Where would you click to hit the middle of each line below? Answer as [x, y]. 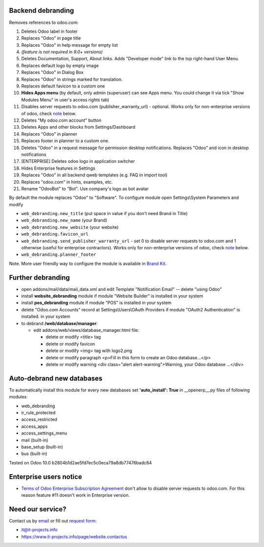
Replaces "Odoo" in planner [49, 134]
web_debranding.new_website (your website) [70, 227]
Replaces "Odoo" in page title [51, 38]
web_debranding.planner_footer [59, 255]
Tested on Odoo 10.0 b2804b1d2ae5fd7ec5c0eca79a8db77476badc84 [80, 462]
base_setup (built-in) [42, 447]
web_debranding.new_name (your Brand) [64, 220]
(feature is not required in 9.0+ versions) [62, 52]
